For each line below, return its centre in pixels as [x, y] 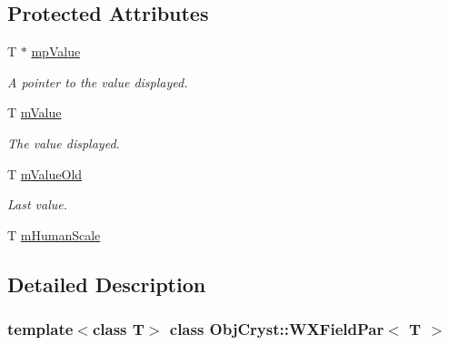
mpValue [56, 51]
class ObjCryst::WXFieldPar [277, 329]
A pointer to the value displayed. [98, 81]
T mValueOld [45, 173]
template [40, 329]
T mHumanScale [54, 234]
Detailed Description [107, 284]
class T [118, 329]
